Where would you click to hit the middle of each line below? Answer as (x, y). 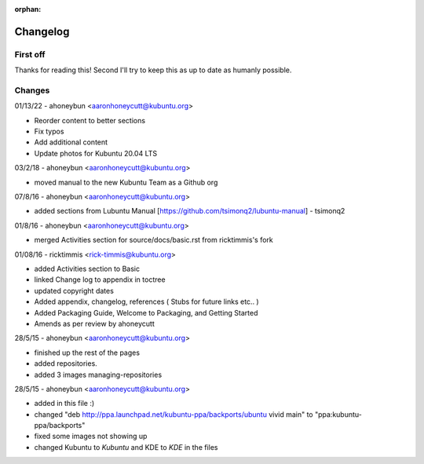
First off (30, 54)
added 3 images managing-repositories (98, 374)
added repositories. (66, 364)
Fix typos (49, 132)
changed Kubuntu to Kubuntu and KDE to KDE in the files (126, 447)
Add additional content (71, 142)
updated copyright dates (74, 290)
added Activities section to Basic (87, 269)
